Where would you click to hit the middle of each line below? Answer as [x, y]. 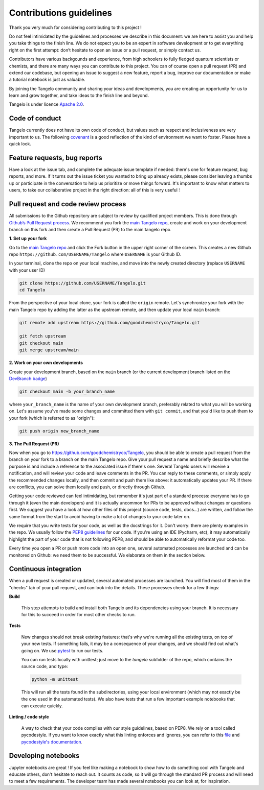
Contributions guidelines [61, 13]
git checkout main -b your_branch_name [67, 391]
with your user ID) [27, 270]
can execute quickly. [42, 706]
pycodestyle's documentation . [52, 742]
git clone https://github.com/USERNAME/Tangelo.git [83, 283]
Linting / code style [29, 717]
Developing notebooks [44, 756]
